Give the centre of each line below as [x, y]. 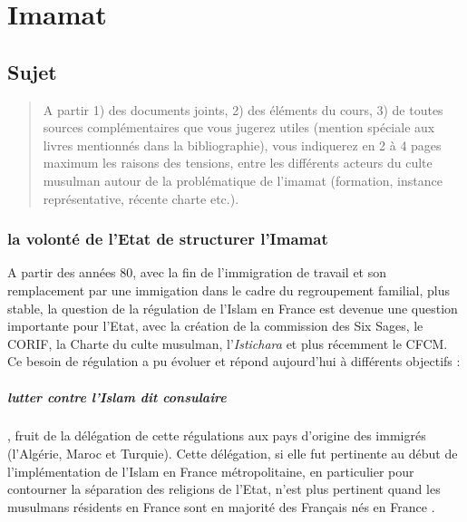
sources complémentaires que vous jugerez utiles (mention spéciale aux [239, 127]
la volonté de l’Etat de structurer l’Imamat [168, 239]
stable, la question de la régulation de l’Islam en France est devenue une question [233, 308]
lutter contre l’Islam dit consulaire [117, 396]
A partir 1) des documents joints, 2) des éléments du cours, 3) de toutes [243, 109]
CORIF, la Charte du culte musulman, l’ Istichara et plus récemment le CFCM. [228, 343]
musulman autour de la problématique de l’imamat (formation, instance [243, 180]
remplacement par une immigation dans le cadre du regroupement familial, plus [229, 290]
